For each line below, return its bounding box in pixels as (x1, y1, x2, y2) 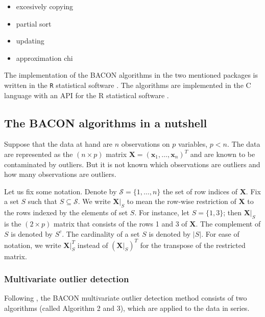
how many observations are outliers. (4, 169, 116, 179)
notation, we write (4, 239, 61, 250)
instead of (77, 239, 108, 250)
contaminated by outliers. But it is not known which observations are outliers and (4, 158, 260, 169)
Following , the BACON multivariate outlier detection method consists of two (4, 292, 247, 303)
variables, (178, 139, 208, 149)
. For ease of (201, 228, 239, 239)
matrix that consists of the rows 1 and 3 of (53, 218, 187, 229)
